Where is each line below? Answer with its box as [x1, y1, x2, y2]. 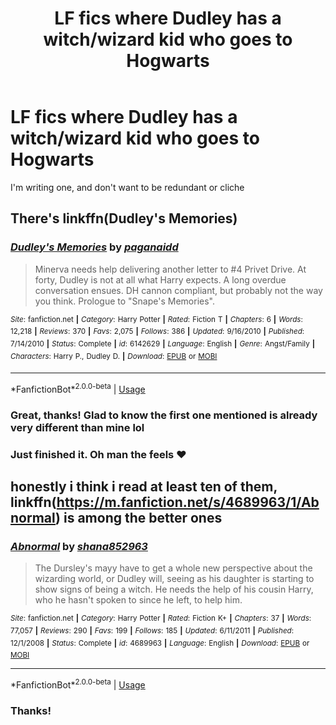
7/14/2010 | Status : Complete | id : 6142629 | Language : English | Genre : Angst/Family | [10, 338, 316, 349]
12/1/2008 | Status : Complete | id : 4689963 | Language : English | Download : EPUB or [10, 638, 310, 648]
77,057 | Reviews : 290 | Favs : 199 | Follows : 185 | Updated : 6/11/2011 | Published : [10, 626, 295, 636]
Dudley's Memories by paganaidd [10, 240, 179, 254]
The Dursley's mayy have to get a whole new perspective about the [34, 562, 313, 574]
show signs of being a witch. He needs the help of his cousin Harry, [34, 583, 314, 596]
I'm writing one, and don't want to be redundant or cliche [10, 181, 245, 193]
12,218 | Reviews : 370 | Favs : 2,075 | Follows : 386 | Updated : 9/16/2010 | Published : [10, 327, 305, 337]
